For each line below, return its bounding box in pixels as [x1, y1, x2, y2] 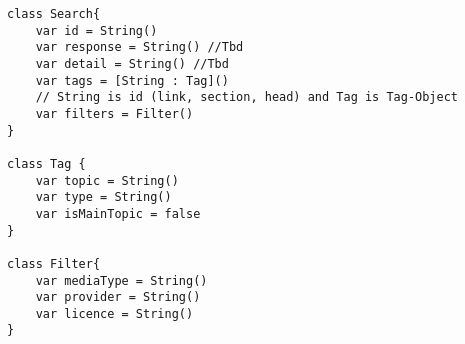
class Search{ [7, 7, 101, 21]
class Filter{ [7, 256, 101, 271]
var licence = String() [35, 306, 194, 321]
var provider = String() [35, 290, 201, 305]
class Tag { [7, 156, 86, 171]
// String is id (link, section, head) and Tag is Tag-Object [35, 90, 459, 105]
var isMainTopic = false [35, 206, 201, 221]
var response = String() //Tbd [35, 40, 244, 55]
